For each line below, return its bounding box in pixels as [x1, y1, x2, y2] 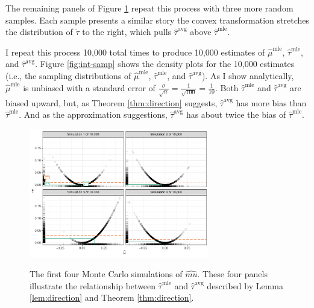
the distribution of [5, 25, 73, 38]
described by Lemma [207, 279, 284, 292]
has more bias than [236, 96, 307, 109]
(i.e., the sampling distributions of [5, 69, 131, 82]
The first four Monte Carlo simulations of [30, 268, 183, 280]
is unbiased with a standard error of [23, 81, 155, 94]
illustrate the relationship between [30, 279, 156, 292]
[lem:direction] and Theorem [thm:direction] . [30, 291, 194, 304]
